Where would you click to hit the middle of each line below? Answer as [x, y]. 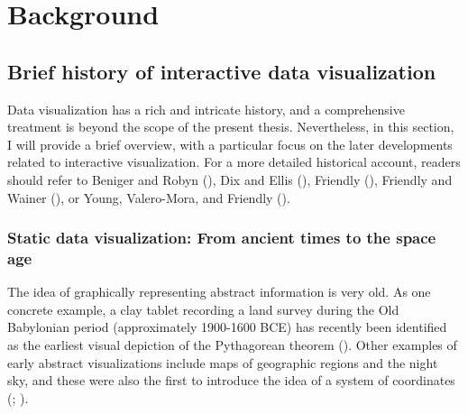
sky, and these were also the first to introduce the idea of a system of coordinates [231, 380]
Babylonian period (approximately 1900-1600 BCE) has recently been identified [227, 327]
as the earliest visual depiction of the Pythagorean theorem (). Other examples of [232, 345]
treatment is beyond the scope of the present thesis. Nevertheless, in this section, [231, 127]
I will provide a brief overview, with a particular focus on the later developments [230, 144]
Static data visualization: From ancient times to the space [222, 238]
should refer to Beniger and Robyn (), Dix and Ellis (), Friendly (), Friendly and [230, 179]
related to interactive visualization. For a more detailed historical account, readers [234, 162]
